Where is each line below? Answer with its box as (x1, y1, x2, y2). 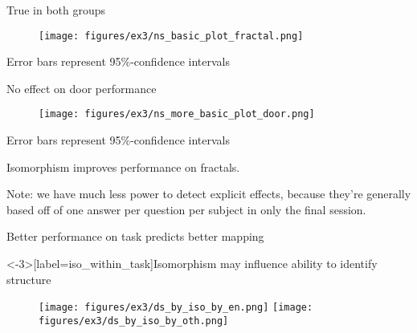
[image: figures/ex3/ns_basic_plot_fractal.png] (39, 30, 304, 42)
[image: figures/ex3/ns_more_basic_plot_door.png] (39, 108, 315, 120)
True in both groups (6, 2, 106, 18)
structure (6, 270, 51, 287)
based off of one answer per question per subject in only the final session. (6, 201, 366, 217)
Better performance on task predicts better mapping (6, 228, 264, 245)
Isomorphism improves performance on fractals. (6, 158, 240, 175)
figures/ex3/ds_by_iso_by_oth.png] (39, 315, 229, 327)
